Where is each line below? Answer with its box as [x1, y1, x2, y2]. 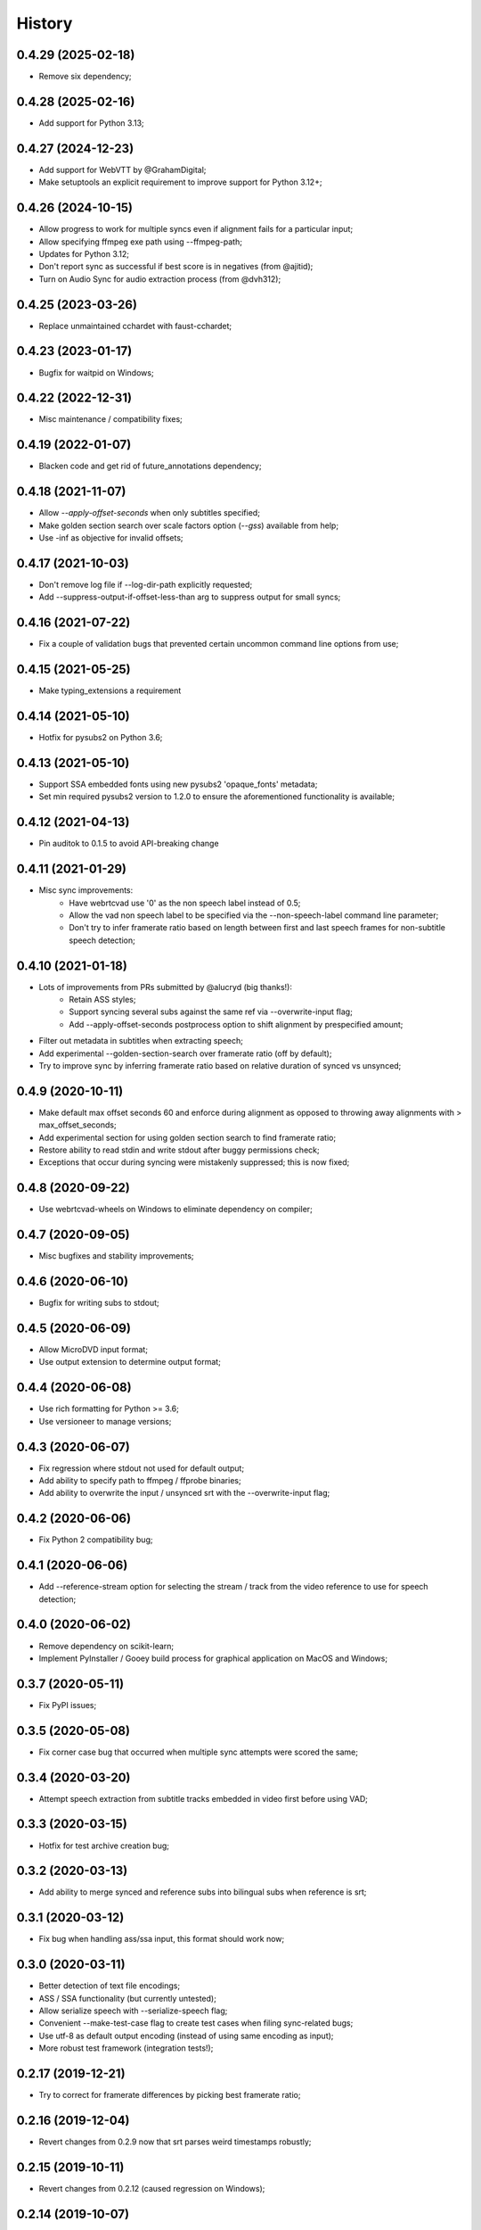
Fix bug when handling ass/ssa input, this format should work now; [38, 1934, 285, 1945]
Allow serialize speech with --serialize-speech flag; [38, 2005, 228, 2016]
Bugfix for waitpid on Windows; [38, 367, 155, 378]
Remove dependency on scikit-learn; [38, 1640, 175, 1651]
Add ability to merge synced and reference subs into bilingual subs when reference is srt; [38, 1887, 367, 1897]
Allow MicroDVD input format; [38, 1344, 149, 1355]
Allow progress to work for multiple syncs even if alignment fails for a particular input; [38, 224, 354, 235]
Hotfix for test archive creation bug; [38, 1840, 169, 1851]
